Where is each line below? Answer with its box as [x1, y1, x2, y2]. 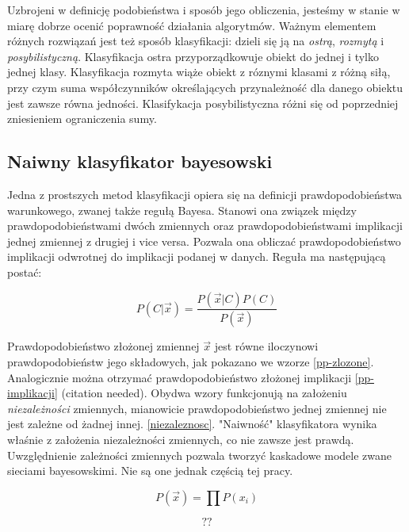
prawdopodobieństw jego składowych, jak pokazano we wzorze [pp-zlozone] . [7, 353, 374, 369]
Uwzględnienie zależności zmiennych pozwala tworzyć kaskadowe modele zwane [7, 446, 392, 463]
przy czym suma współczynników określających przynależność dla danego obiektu [7, 78, 403, 95]
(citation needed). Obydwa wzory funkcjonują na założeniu [61, 385, 347, 401]
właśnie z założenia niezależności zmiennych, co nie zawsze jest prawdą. [7, 431, 354, 447]
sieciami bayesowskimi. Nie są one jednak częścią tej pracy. [7, 462, 293, 479]
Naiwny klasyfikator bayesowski [7, 149, 273, 174]
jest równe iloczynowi [214, 338, 319, 354]
